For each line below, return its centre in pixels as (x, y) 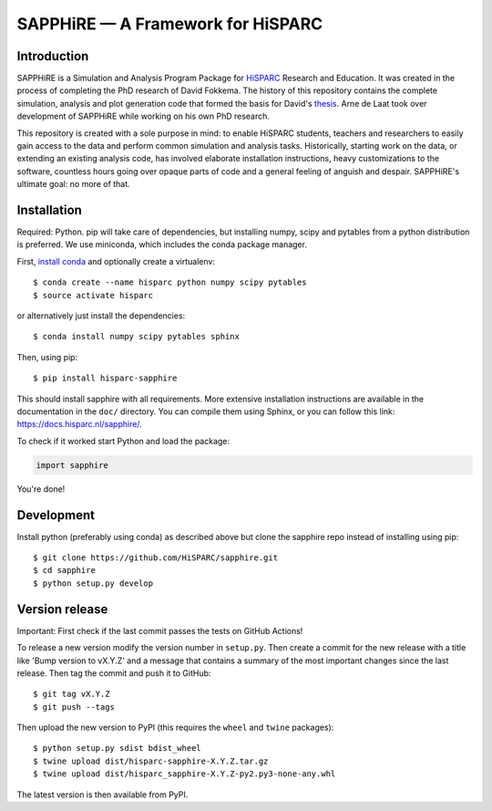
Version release (62, 609)
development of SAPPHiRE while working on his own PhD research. (143, 116)
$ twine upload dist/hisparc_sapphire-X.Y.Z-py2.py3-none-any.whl (184, 774)
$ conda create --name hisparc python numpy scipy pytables (170, 282)
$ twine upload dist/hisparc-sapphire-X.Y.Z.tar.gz (151, 761)
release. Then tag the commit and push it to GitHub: (114, 673)
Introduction (53, 56)
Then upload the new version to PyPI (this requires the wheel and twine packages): (175, 728)
